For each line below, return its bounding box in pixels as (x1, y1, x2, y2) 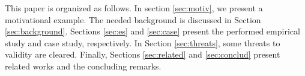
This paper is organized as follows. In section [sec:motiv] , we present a (5, 2, 263, 14)
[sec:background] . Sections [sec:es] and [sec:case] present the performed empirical (5, 25, 300, 37)
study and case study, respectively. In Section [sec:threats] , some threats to (5, 36, 280, 49)
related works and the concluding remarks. (5, 59, 162, 72)
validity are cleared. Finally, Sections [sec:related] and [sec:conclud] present (5, 48, 280, 61)
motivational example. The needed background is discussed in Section (5, 13, 261, 26)
